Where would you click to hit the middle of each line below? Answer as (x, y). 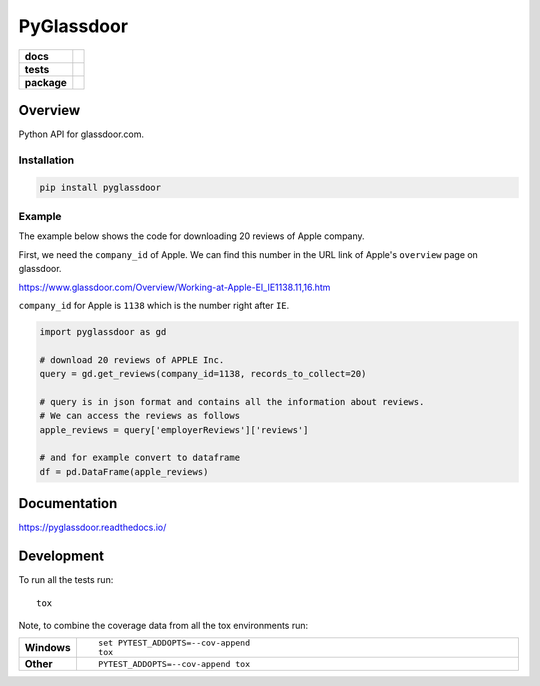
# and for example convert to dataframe (139, 458)
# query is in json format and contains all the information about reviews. (232, 401)
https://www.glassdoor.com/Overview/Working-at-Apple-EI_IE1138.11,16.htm (174, 287)
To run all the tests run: (66, 580)
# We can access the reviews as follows (139, 416)
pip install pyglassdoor (100, 187)
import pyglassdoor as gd (103, 331)
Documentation (68, 503)
